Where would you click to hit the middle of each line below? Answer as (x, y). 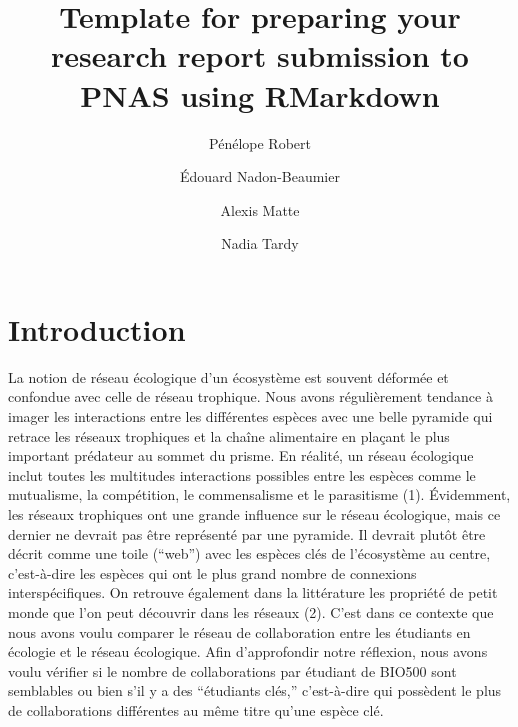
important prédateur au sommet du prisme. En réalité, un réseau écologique (241, 455)
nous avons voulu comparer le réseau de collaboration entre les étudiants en (239, 631)
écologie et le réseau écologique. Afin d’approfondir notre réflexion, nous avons (248, 651)
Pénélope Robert (260, 142)
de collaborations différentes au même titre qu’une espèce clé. (196, 709)
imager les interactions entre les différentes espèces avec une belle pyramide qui (250, 416)
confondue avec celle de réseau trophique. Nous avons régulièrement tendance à (250, 396)
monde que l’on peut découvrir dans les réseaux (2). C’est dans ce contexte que (251, 611)
